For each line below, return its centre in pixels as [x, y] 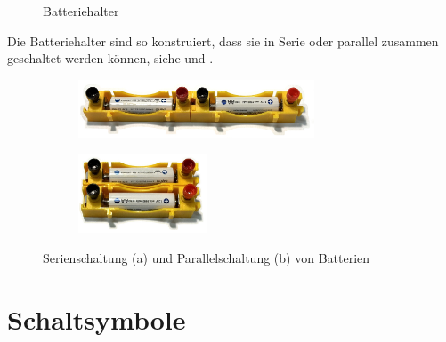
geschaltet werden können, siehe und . [110, 58]
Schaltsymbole [97, 318]
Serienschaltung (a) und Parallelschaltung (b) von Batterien [207, 258]
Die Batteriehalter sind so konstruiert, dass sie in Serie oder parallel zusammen [223, 40]
